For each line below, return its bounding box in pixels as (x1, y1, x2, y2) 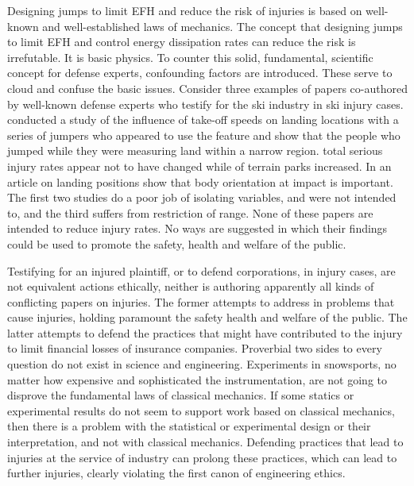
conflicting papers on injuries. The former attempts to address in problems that (7, 293, 395, 310)
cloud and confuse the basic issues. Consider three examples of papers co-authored (7, 79, 408, 96)
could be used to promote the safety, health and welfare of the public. (7, 235, 346, 252)
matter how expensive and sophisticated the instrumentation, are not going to (7, 371, 387, 388)
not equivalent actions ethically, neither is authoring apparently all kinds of (7, 278, 374, 295)
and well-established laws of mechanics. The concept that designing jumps (42, 17, 403, 34)
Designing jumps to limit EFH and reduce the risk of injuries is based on (7, 2, 362, 18)
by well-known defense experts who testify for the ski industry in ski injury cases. (7, 95, 404, 112)
